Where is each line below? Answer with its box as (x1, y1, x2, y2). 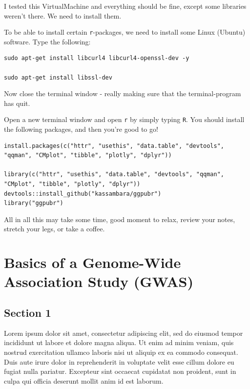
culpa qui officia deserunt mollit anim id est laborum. (4, 375, 164, 386)
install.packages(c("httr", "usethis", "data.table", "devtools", (4, 142, 225, 149)
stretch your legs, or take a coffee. (4, 224, 105, 234)
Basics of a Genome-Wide (4, 252, 181, 272)
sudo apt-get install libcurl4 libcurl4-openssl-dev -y (4, 55, 189, 62)
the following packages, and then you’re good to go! (4, 124, 158, 134)
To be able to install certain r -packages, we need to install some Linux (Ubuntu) (4, 27, 246, 37)
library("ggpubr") (4, 200, 63, 207)
